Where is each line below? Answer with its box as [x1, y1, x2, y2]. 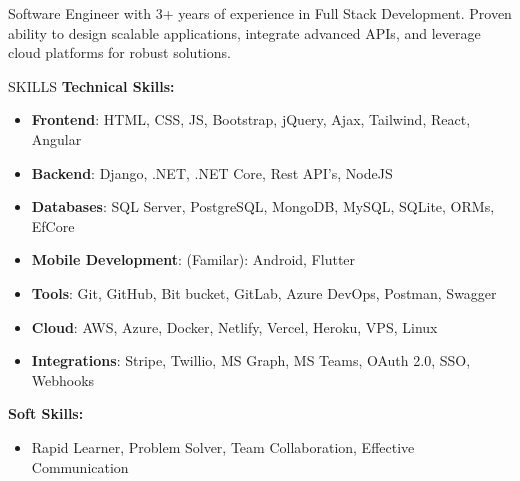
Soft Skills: [8, 403, 84, 424]
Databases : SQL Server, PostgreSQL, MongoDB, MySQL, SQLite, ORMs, [31, 196, 495, 217]
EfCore [31, 215, 75, 236]
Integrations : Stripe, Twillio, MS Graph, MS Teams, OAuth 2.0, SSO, [31, 350, 471, 371]
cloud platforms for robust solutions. [8, 42, 231, 63]
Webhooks [31, 369, 95, 390]
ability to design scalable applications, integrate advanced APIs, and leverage [8, 22, 481, 43]
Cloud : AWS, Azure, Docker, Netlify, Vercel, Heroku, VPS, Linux [31, 316, 438, 337]
